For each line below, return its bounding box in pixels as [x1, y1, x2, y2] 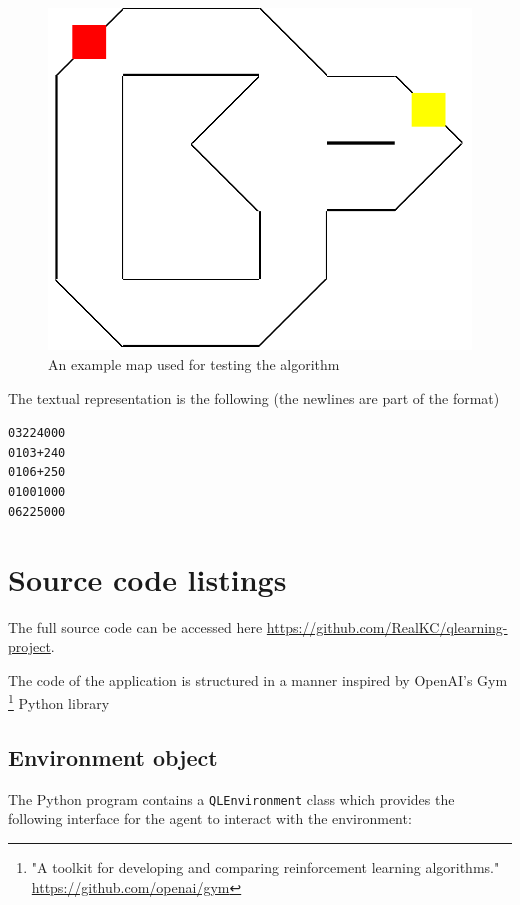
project [8, 636, 51, 657]
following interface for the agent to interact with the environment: [8, 808, 412, 829]
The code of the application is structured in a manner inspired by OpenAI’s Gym [8, 669, 508, 690]
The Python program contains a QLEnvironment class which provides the [8, 788, 455, 809]
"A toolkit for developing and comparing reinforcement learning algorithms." [31, 857, 500, 878]
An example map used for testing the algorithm [48, 353, 340, 374]
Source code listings [8, 558, 287, 599]
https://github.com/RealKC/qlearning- [266, 616, 508, 637]
